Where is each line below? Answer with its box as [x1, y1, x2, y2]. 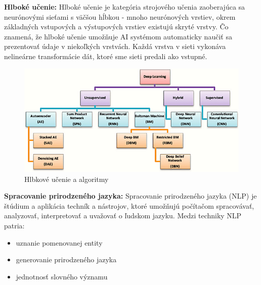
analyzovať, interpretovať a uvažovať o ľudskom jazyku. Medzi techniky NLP [4, 210, 242, 221]
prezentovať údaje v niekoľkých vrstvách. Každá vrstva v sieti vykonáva [4, 41, 226, 52]
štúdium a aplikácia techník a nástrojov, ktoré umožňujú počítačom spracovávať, [4, 200, 254, 211]
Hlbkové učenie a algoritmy [24, 173, 109, 184]
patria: [4, 220, 25, 230]
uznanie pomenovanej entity [16, 237, 103, 248]
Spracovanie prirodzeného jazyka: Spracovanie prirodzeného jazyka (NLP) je [4, 191, 257, 201]
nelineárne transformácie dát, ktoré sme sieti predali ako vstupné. [4, 51, 207, 61]
